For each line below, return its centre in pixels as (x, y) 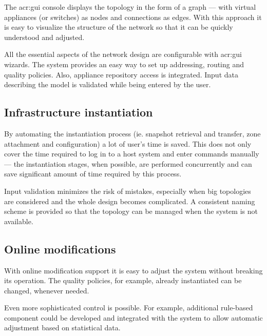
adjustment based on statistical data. (62, 328)
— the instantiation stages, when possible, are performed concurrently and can (128, 163)
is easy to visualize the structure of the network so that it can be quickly (119, 27)
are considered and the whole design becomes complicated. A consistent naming (130, 201)
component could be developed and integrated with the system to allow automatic (133, 317)
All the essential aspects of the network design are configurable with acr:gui (123, 54)
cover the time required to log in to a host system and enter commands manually (132, 154)
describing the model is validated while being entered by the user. (108, 84)
